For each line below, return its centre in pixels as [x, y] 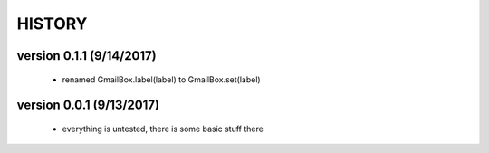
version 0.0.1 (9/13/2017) [88, 105]
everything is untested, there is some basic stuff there [163, 129]
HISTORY [52, 24]
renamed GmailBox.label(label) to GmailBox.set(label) [162, 79]
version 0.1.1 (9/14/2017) [87, 56]
